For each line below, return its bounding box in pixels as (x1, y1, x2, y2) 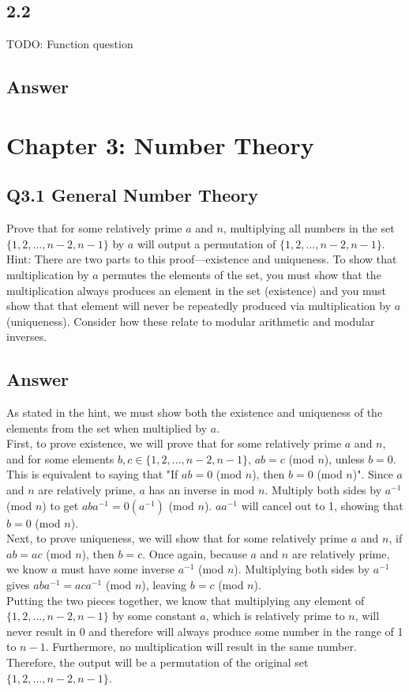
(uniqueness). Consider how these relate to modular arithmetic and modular (6, 312, 375, 329)
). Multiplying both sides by (234, 561, 370, 577)
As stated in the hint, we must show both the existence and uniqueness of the (6, 404, 383, 421)
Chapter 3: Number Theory (6, 128, 314, 161)
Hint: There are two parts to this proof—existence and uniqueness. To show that (6, 251, 397, 267)
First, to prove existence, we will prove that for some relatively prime (6, 435, 342, 452)
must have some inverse (61, 561, 174, 577)
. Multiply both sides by (265, 482, 382, 498)
